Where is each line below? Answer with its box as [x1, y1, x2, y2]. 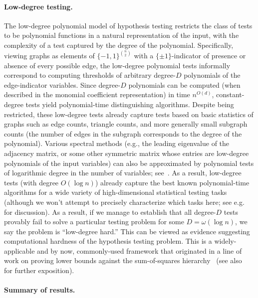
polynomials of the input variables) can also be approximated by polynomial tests [4, 157, 254, 168]
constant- [216, 89, 245, 100]
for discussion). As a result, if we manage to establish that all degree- [4, 206, 216, 217]
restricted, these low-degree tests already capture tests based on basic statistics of [4, 109, 254, 119]
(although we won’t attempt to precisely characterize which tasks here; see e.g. [4, 196, 245, 207]
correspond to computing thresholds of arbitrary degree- [4, 70, 176, 80]
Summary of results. [4, 285, 75, 295]
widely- [214, 236, 237, 246]
